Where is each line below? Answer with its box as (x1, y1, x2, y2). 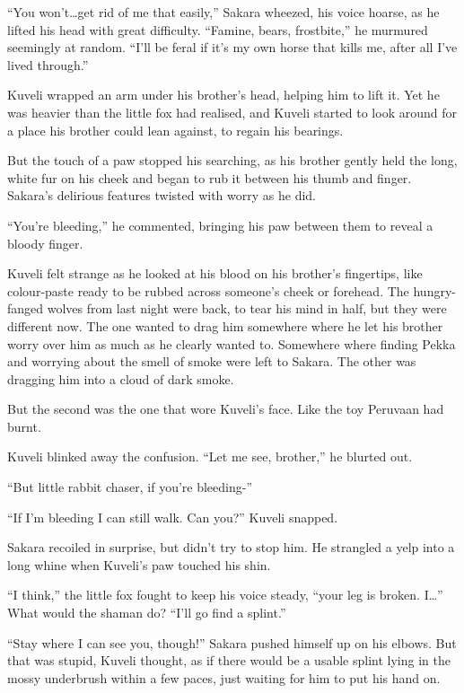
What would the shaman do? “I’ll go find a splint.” (7, 603, 286, 622)
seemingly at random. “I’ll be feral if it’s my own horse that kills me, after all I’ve (7, 38, 458, 57)
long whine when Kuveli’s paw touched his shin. (7, 555, 271, 574)
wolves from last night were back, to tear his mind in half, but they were (47, 299, 447, 318)
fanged (7, 299, 44, 318)
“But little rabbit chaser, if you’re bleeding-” (7, 478, 253, 496)
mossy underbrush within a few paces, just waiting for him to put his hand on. (7, 668, 441, 687)
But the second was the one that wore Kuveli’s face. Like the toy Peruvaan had (7, 399, 444, 418)
